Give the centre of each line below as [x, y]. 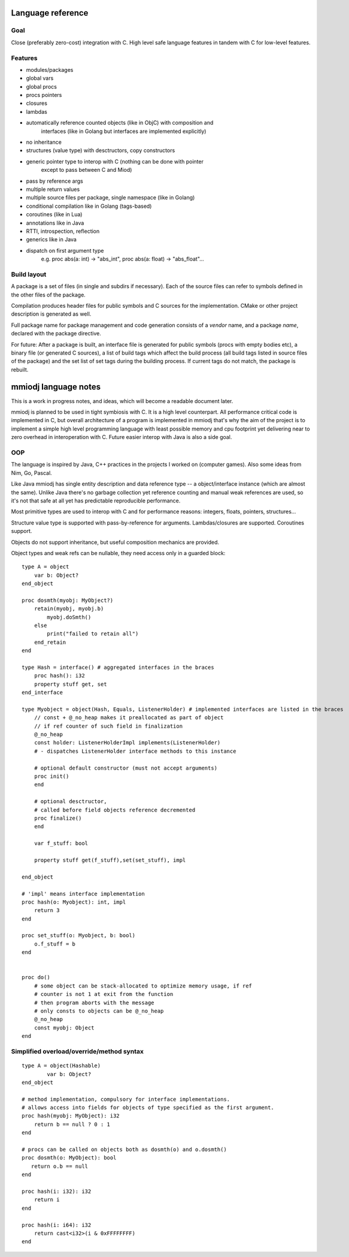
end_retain [50, 642]
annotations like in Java [55, 223]
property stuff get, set [70, 684]
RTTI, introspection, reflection [63, 231]
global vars [40, 78]
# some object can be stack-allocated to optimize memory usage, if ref [143, 986]
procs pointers [44, 95]
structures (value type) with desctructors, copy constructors [101, 150]
